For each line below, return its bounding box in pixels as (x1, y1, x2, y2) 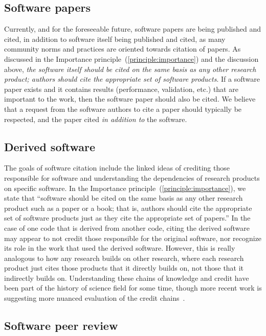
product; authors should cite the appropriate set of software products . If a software (4, 74, 260, 84)
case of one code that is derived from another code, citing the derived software (4, 222, 250, 233)
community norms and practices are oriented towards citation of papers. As (4, 43, 241, 54)
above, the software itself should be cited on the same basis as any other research (4, 63, 256, 74)
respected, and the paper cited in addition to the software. (4, 113, 187, 124)
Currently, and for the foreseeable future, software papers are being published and (4, 23, 261, 34)
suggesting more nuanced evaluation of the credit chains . (4, 293, 185, 303)
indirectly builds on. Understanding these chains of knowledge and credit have (4, 272, 249, 283)
